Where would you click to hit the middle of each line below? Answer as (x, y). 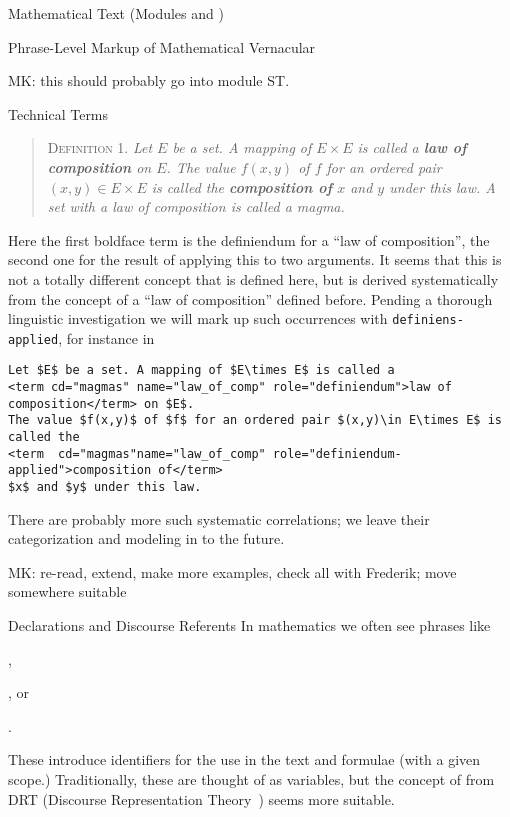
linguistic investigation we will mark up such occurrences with (198, 318)
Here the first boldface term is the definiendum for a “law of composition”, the (249, 239)
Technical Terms (58, 113)
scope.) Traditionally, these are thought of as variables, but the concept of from (251, 779)
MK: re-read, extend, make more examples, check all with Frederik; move (232, 571)
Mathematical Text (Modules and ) (116, 13)
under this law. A (442, 186)
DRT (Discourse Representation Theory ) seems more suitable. (201, 798)
